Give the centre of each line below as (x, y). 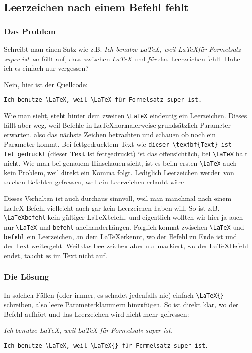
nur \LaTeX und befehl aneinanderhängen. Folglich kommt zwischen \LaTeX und (124, 226)
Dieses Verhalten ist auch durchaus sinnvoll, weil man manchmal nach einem (118, 198)
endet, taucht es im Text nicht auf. (55, 255)
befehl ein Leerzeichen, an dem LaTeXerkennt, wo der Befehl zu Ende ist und (120, 236)
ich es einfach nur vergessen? (46, 68)
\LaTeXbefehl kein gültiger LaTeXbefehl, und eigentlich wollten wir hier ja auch (124, 217)
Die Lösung (27, 277)
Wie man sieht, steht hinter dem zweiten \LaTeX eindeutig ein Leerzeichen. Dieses (126, 115)
